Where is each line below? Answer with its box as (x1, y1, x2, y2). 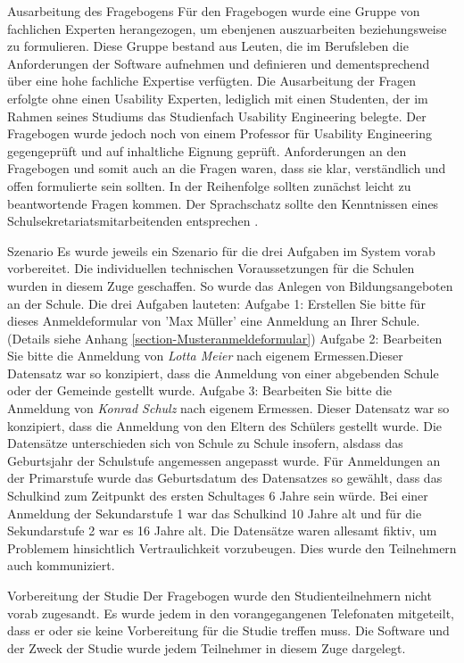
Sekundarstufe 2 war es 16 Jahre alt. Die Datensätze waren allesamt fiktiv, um (7, 521, 437, 540)
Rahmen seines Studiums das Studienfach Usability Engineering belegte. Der (7, 106, 427, 125)
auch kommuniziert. (7, 556, 115, 575)
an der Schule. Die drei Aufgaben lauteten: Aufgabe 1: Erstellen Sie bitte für (7, 294, 426, 312)
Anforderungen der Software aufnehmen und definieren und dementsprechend (7, 54, 430, 72)
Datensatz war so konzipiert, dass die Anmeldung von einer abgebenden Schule (7, 363, 439, 382)
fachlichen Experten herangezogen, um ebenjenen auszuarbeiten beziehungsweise (7, 19, 447, 37)
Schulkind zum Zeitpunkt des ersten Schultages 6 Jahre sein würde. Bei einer (7, 486, 428, 505)
